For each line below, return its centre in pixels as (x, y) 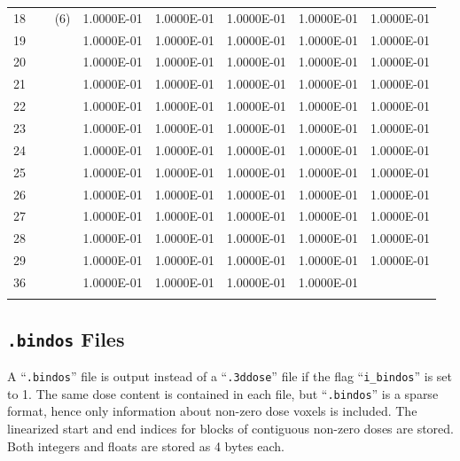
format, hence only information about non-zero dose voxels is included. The (212, 411)
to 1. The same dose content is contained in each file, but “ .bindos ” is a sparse (223, 393)
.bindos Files (66, 338)
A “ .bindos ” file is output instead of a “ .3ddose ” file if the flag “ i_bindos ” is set (230, 376)
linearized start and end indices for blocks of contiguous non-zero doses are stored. (230, 428)
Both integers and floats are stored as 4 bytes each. (146, 445)
